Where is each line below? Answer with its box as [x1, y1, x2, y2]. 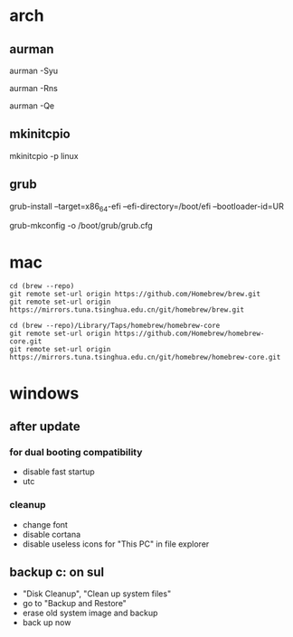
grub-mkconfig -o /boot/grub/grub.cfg [9, 220, 154, 231]
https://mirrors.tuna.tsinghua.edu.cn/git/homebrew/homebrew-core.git [9, 353, 281, 362]
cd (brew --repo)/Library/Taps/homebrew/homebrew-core [9, 322, 221, 331]
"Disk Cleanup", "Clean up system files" [22, 588, 172, 599]
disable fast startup [22, 466, 95, 477]
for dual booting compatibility [9, 445, 143, 458]
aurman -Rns [9, 83, 59, 93]
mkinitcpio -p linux [9, 150, 79, 161]
